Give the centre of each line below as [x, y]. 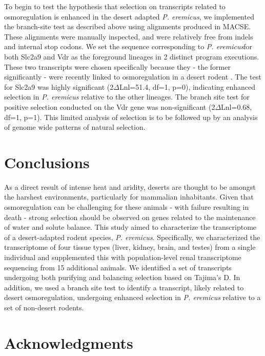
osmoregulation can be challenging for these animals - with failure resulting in [127, 207]
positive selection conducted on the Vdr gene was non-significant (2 [110, 106]
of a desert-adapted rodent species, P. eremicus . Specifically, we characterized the [132, 237]
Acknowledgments [69, 342]
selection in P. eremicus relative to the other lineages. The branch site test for [127, 97]
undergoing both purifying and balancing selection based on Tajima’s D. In [122, 277]
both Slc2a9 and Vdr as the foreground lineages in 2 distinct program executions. [132, 56]
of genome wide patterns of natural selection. [75, 127]
